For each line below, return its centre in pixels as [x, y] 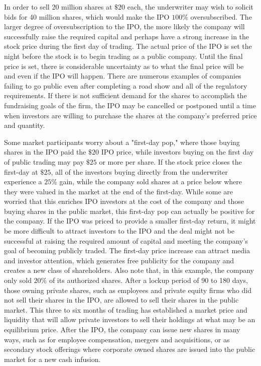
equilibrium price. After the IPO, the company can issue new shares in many [122, 329]
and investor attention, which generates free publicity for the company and [119, 260]
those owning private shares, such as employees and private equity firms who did [128, 290]
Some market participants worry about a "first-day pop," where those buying [122, 142]
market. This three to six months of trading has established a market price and [126, 309]
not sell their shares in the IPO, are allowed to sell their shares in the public [121, 300]
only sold [18, 280]
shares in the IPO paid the [45, 152]
